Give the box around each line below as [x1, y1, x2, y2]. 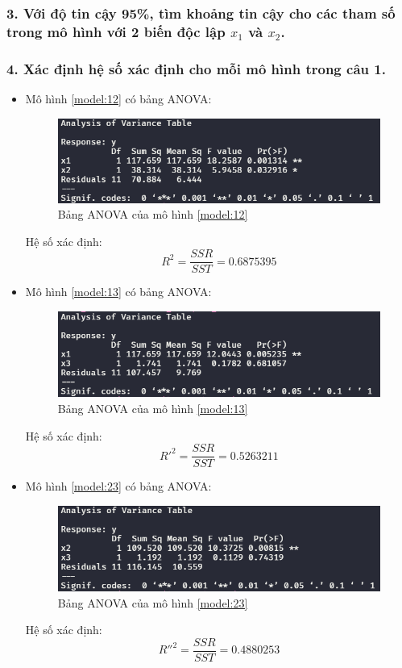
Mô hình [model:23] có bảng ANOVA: [25, 478, 212, 495]
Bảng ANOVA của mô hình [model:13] [57, 399, 248, 416]
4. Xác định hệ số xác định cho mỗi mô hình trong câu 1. [6, 58, 386, 78]
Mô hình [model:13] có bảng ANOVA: [25, 283, 212, 300]
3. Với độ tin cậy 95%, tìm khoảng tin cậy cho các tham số [6, 2, 396, 23]
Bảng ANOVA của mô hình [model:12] [57, 206, 248, 223]
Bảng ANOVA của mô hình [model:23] [57, 594, 248, 611]
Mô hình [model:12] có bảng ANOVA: [25, 90, 212, 106]
